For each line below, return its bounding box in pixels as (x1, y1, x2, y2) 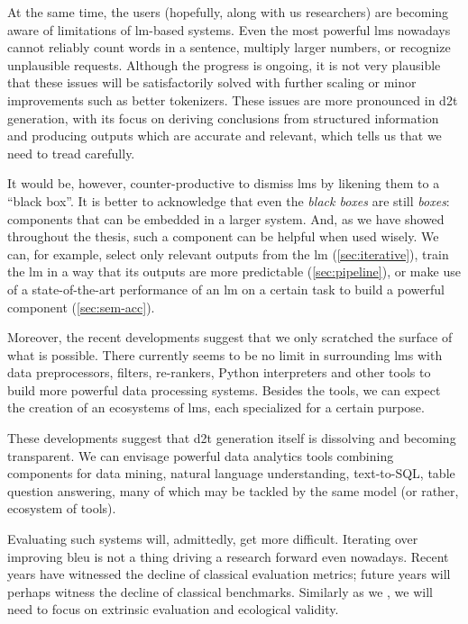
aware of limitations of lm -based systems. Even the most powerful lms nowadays (7, 20, 451, 39)
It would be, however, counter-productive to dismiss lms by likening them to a (7, 174, 440, 193)
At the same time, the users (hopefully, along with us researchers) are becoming (7, 3, 449, 21)
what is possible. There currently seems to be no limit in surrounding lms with (7, 345, 443, 364)
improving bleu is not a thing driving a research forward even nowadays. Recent (7, 547, 449, 565)
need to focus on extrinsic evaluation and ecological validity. (7, 600, 339, 619)
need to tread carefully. (7, 143, 135, 162)
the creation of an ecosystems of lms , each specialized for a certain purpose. (7, 398, 425, 417)
